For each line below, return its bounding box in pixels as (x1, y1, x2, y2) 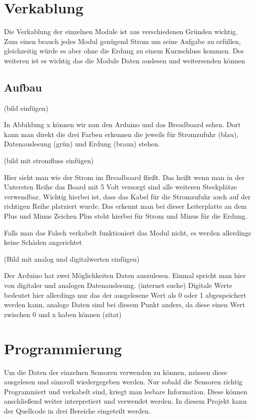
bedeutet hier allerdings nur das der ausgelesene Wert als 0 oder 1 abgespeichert (4, 289, 247, 300)
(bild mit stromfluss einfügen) (4, 155, 94, 166)
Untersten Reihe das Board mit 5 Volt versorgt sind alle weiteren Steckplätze (4, 182, 237, 192)
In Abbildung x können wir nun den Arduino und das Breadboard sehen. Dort (4, 119, 241, 130)
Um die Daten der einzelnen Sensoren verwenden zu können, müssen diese (4, 367, 227, 377)
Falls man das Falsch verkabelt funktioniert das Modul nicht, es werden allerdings (4, 227, 252, 237)
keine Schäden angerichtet (4, 237, 82, 247)
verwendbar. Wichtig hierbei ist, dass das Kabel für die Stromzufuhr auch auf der (4, 191, 251, 201)
